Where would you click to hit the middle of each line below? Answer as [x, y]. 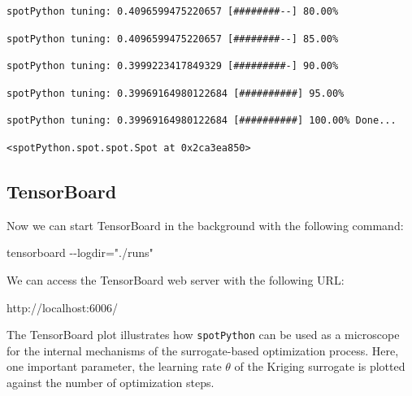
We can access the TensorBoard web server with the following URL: [176, 279]
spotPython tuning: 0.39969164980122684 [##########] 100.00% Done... [202, 121]
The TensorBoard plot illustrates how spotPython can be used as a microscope [203, 335]
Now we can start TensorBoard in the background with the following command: [205, 225]
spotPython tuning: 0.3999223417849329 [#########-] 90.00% [173, 66]
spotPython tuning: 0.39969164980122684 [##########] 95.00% [176, 93]
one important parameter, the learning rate [114, 366]
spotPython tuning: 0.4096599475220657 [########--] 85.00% [173, 39]
